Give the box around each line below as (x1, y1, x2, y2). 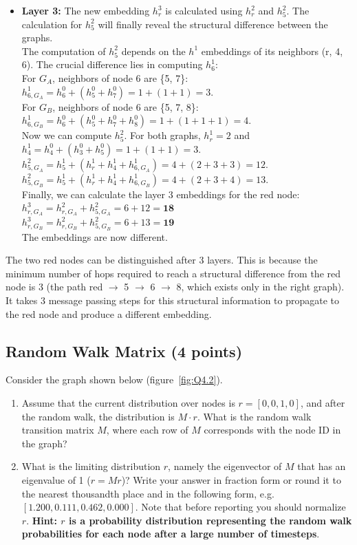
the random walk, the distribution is (21, 409, 175, 423)
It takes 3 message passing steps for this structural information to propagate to (6, 293, 340, 307)
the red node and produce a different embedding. (6, 306, 212, 321)
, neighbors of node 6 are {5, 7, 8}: (52, 99, 199, 114)
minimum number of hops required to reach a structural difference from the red (6, 266, 341, 280)
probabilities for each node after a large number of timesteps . (21, 526, 320, 541)
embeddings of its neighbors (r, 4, (201, 43, 343, 58)
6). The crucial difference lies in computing (21, 57, 203, 72)
